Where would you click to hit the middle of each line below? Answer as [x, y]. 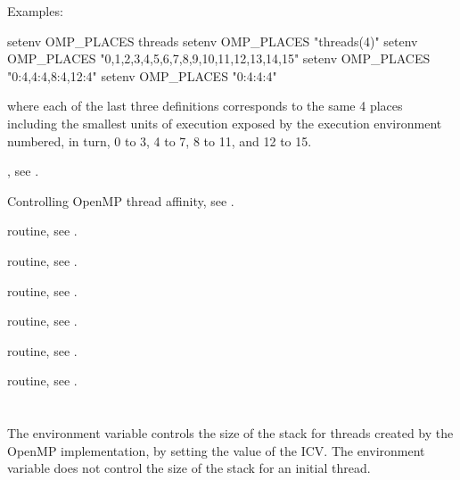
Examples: [35, 11]
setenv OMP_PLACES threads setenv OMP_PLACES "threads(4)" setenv [213, 41]
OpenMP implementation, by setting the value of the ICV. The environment [216, 450]
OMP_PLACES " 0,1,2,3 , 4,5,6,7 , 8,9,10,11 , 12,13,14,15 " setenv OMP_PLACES [219, 58]
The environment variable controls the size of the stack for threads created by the [230, 433]
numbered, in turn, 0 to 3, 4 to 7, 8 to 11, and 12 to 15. [160, 141]
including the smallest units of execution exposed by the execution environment [225, 123]
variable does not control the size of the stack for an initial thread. [189, 468]
